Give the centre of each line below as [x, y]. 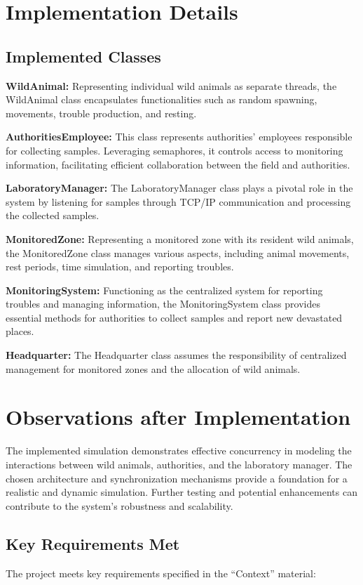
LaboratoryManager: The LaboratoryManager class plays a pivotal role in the [179, 188]
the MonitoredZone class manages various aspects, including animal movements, [178, 252]
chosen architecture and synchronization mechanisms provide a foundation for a [177, 478]
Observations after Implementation [178, 417]
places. [20, 331]
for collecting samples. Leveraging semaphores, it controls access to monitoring [174, 150]
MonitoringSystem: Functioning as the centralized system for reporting [164, 290]
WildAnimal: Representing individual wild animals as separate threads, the [171, 85]
